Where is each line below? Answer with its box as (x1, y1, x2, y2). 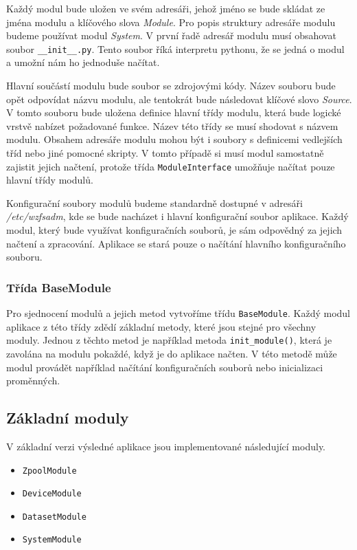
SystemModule (22, 535, 82, 545)
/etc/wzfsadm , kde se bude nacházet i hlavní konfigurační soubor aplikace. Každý (6, 209, 349, 223)
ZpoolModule (22, 465, 77, 476)
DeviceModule (22, 489, 82, 499)
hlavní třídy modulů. (6, 173, 93, 187)
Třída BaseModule (6, 278, 111, 296)
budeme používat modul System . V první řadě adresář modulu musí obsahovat (6, 28, 336, 43)
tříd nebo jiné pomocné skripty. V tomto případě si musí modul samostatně (6, 146, 324, 159)
